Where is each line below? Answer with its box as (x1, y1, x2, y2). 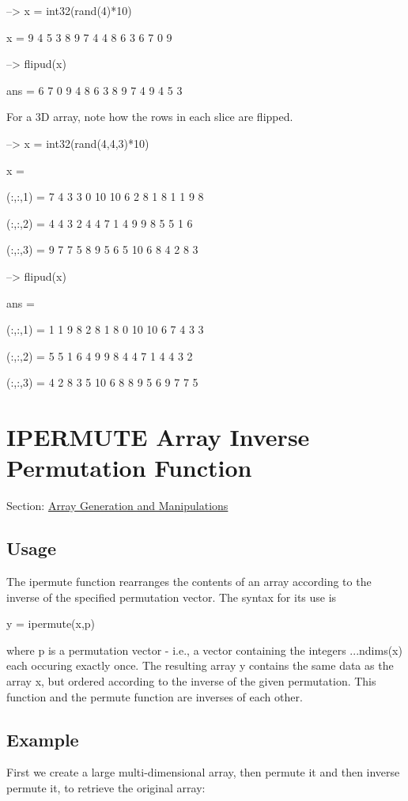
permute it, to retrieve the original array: (6, 779, 206, 795)
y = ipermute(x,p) (6, 615, 96, 632)
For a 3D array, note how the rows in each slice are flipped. (6, 108, 293, 125)
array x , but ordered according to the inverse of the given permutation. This (6, 672, 376, 689)
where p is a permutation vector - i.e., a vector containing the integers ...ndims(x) (6, 641, 402, 658)
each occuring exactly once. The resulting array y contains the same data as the (6, 657, 394, 674)
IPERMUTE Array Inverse (6, 421, 310, 453)
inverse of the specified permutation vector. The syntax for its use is (6, 588, 337, 605)
